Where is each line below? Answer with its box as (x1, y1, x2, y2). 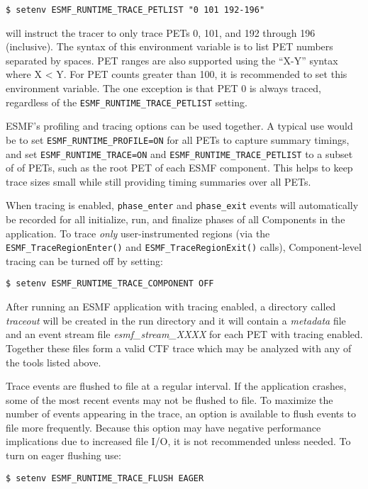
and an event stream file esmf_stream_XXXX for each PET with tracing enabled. (6, 327, 363, 342)
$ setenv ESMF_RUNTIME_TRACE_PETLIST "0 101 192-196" (6, 5, 265, 15)
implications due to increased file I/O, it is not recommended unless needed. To (6, 434, 351, 449)
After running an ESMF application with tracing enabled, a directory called (6, 299, 336, 314)
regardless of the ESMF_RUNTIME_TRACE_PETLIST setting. (6, 94, 247, 109)
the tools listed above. (6, 354, 101, 369)
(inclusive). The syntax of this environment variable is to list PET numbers (6, 39, 333, 54)
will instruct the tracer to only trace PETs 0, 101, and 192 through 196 (6, 25, 316, 40)
